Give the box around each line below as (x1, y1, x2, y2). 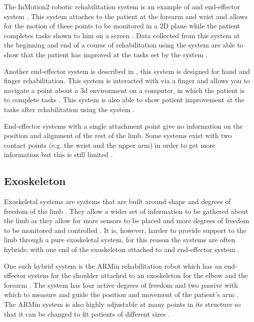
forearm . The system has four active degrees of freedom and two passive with (4, 279, 238, 290)
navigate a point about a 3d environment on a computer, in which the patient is (4, 85, 245, 95)
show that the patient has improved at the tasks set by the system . (4, 49, 208, 59)
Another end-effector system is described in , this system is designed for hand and (4, 66, 250, 76)
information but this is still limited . (4, 149, 113, 160)
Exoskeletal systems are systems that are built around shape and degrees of (4, 196, 231, 207)
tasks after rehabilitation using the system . (4, 104, 135, 114)
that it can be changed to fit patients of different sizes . (4, 308, 170, 319)
